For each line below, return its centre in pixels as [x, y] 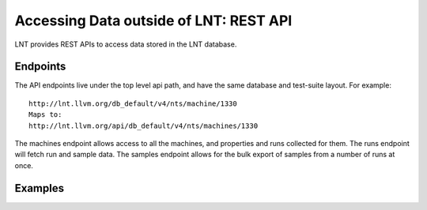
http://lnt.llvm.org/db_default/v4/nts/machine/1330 [133, 103]
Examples [40, 188]
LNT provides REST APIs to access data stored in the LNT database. [126, 44]
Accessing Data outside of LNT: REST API [153, 21]
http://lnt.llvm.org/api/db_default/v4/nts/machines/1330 [144, 126]
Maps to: [45, 115]
